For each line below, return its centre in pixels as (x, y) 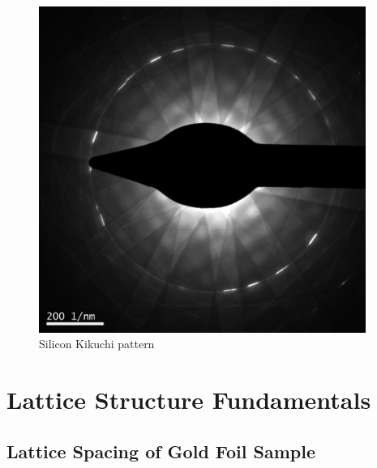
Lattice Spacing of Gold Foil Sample (161, 451)
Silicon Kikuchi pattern (97, 344)
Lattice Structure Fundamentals (189, 400)
